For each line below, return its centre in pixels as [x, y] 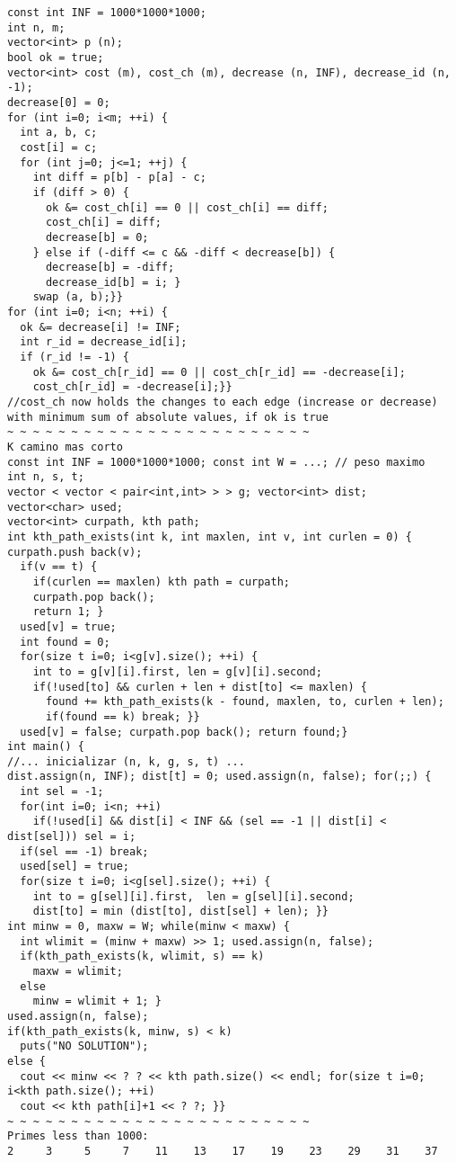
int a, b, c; [59, 133]
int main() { [46, 747]
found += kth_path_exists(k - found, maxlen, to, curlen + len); [245, 702]
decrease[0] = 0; [59, 102]
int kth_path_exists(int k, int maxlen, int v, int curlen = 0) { [210, 536]
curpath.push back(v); [75, 552]
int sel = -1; [62, 792]
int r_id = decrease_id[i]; [104, 342]
